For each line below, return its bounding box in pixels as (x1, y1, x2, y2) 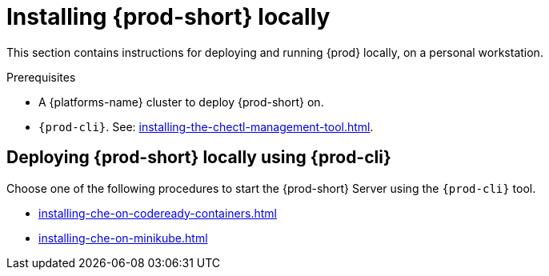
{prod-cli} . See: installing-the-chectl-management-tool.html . (38, 119, 374, 134)
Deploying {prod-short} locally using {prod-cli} (6, 147, 391, 168)
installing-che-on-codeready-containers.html (38, 206, 277, 220)
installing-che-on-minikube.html (38, 230, 208, 245)
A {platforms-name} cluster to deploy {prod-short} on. (38, 94, 324, 109)
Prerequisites (6, 70, 76, 84)
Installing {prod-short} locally (6, 3, 331, 30)
